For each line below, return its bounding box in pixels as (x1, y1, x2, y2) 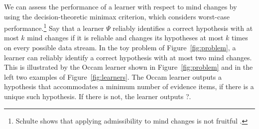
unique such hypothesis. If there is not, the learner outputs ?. (4, 91, 191, 101)
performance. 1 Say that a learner (4, 21, 104, 33)
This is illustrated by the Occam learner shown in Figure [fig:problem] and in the (4, 62, 253, 72)
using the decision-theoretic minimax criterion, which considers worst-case (4, 11, 230, 21)
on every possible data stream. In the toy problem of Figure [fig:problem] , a (4, 42, 236, 53)
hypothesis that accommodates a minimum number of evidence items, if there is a (4, 81, 254, 92)
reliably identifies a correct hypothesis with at (113, 22, 253, 33)
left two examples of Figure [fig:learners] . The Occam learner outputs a (4, 71, 222, 82)
